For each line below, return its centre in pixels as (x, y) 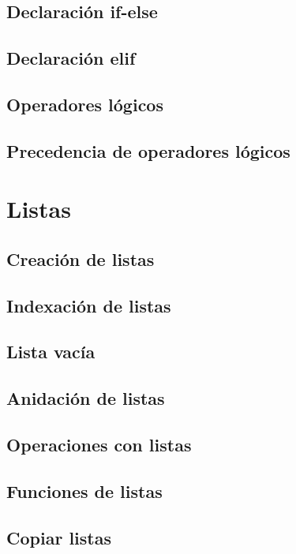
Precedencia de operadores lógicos (148, 150)
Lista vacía (51, 352)
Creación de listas (81, 258)
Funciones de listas (84, 490)
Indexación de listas (89, 305)
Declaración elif (71, 58)
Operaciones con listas (99, 445)
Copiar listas (59, 537)
